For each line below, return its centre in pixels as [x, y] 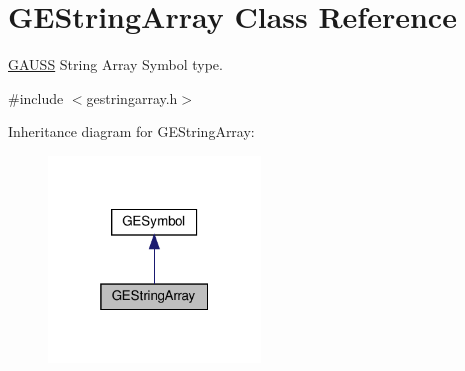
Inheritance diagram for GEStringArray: [131, 131]
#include [36, 97]
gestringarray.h [132, 97]
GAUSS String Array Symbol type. [115, 64]
